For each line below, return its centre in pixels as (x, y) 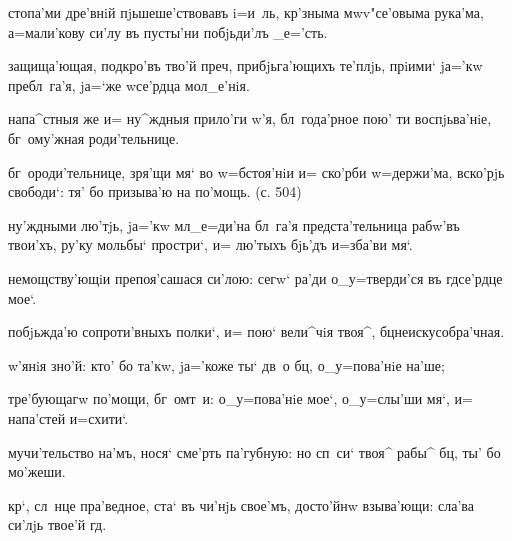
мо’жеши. (37, 471)
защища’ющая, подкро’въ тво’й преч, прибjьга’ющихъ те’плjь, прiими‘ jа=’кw (245, 65)
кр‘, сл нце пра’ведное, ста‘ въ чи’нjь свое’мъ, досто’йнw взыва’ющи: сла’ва (241, 504)
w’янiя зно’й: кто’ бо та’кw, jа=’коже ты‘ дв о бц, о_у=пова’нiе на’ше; (226, 364)
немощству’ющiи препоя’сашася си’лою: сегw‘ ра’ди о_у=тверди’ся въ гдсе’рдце (255, 277)
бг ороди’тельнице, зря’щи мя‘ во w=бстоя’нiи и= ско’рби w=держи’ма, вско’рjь (256, 171)
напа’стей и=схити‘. (68, 417)
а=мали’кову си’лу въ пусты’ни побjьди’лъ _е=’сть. (168, 31)
